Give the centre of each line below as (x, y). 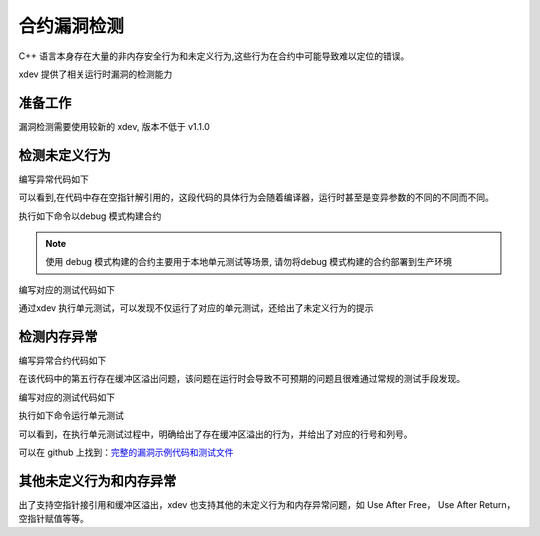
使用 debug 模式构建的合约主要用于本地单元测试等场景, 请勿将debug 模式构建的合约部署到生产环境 (249, 262)
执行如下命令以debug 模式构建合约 (90, 216)
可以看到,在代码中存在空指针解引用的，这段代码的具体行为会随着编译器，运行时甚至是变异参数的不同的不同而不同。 (256, 197)
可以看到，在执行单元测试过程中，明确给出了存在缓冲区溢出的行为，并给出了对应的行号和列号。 (215, 434)
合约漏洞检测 (71, 26)
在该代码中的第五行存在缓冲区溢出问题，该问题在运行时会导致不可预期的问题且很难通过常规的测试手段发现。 (241, 379)
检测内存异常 (58, 336)
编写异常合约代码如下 (62, 360)
